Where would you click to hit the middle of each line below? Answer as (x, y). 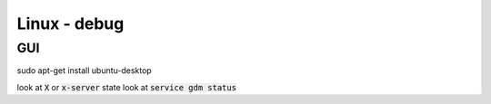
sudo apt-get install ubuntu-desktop (84, 71)
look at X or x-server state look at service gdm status (126, 87)
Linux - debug (70, 24)
